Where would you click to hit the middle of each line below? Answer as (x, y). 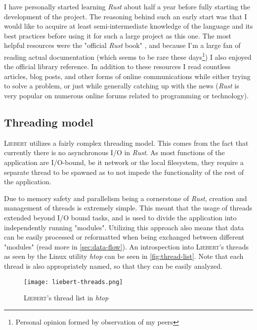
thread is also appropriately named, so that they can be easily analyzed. (113, 266)
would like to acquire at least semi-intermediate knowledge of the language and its (128, 26)
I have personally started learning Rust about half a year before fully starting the (127, 6)
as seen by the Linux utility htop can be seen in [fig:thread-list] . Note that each (124, 256)
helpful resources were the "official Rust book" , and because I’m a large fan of (122, 45)
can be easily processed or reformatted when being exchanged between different (124, 237)
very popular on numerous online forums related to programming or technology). (127, 95)
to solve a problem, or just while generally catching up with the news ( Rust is (122, 86)
